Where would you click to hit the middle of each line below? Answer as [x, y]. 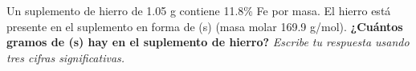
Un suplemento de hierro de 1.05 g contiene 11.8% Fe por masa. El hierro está [199, 10]
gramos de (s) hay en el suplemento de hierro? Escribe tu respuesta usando [208, 42]
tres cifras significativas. [66, 57]
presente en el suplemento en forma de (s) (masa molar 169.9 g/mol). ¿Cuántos [205, 26]
